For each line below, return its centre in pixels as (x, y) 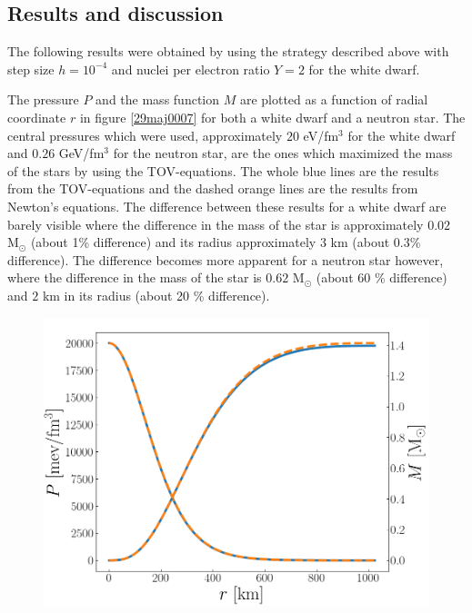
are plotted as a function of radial (334, 99)
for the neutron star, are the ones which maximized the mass (283, 153)
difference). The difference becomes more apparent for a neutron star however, (226, 259)
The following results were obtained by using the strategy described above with (228, 51)
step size (31, 69)
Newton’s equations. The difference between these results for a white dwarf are (227, 206)
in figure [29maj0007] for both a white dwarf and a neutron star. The (272, 117)
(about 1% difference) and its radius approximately (173, 242)
